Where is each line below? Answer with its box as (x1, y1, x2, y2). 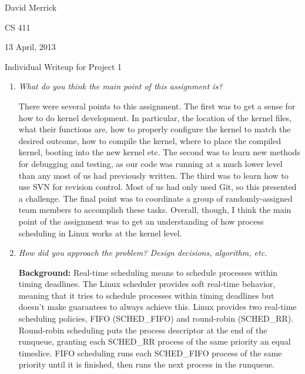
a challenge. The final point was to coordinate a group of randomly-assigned (18, 192, 293, 204)
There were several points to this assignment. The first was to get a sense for (18, 99, 296, 112)
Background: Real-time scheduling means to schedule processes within (18, 266, 278, 278)
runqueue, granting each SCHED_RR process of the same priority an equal (18, 335, 291, 348)
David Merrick (5, 1, 57, 13)
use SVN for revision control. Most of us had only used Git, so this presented (18, 181, 297, 193)
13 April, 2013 (5, 41, 56, 53)
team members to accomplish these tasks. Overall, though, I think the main (18, 203, 291, 216)
